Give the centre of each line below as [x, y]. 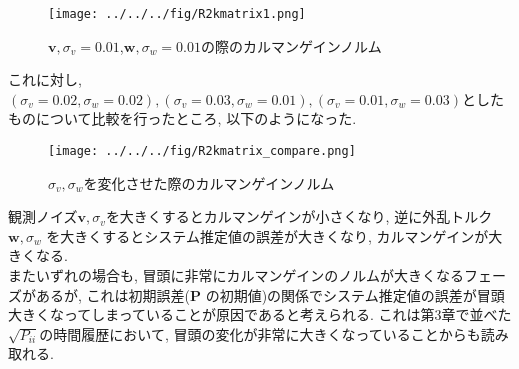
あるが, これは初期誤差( [112, 294]
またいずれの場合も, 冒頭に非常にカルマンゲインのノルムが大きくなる [236, 275]
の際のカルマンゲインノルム [291, 45]
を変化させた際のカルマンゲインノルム [209, 182]
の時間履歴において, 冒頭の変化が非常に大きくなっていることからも [260, 333]
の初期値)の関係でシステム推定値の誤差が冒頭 [355, 294]
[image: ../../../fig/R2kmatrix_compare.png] [202, 151]
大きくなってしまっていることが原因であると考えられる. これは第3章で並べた [260, 314]
